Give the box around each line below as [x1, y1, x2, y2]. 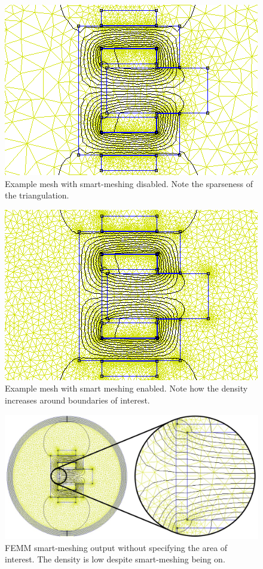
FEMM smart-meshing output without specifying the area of [5, 541, 228, 553]
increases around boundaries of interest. [5, 393, 150, 406]
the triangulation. [5, 189, 69, 201]
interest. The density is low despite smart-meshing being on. [5, 553, 225, 565]
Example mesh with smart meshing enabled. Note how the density [5, 382, 248, 395]
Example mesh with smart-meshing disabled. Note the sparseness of [5, 177, 253, 189]
